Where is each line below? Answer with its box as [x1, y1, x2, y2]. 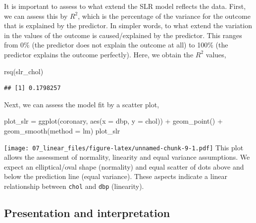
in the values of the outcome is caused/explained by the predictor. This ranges [4, 30, 242, 40]
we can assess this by [4, 10, 68, 21]
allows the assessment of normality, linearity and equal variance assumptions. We [4, 152, 250, 162]
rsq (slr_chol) [4, 66, 44, 76]
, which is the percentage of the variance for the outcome [78, 10, 251, 21]
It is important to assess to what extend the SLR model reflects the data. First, [4, 1, 246, 11]
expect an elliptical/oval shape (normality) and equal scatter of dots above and [4, 161, 244, 172]
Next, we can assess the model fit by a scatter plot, [4, 99, 159, 109]
